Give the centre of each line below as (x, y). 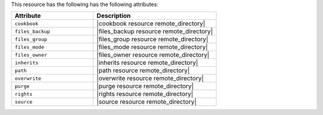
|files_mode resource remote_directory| (152, 47)
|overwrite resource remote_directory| (150, 79)
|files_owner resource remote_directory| (153, 55)
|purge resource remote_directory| (145, 86)
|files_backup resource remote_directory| (155, 32)
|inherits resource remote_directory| (147, 63)
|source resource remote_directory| (147, 102)
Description (114, 16)
